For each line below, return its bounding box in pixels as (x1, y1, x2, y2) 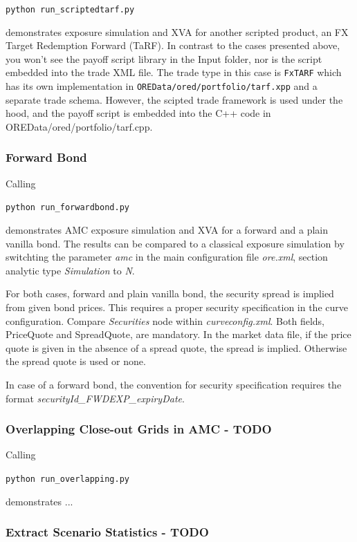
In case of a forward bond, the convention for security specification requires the (6, 377, 342, 391)
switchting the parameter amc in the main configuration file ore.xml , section (6, 250, 328, 264)
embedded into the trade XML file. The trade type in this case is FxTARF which (6, 65, 342, 80)
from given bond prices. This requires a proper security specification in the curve (6, 299, 348, 314)
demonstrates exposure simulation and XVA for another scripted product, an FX (6, 24, 349, 39)
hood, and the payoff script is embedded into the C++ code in (6, 106, 271, 120)
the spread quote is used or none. (6, 354, 146, 368)
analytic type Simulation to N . (6, 263, 135, 277)
